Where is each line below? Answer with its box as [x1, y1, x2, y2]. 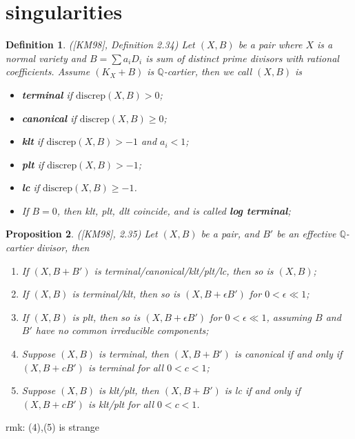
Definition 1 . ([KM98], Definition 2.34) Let [6, 37, 195, 52]
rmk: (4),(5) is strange [6, 420, 99, 434]
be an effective [276, 226, 336, 241]
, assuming [266, 309, 312, 324]
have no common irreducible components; [35, 323, 209, 338]
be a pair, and [201, 226, 260, 241]
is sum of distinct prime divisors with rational [145, 50, 339, 65]
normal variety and [6, 50, 87, 65]
